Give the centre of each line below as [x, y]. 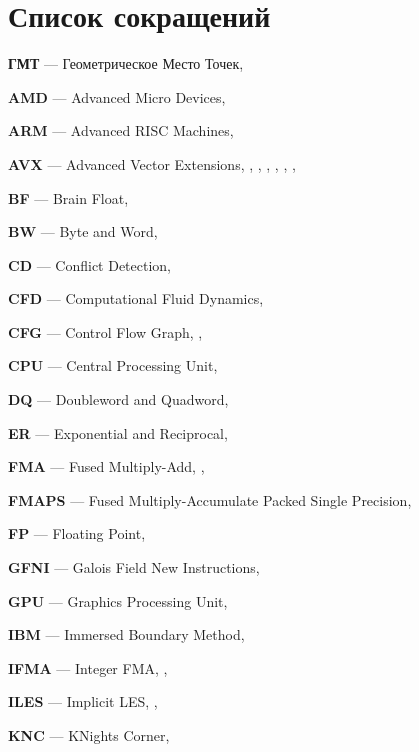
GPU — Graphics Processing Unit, [118, 600]
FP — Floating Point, [77, 533]
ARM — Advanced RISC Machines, [121, 130]
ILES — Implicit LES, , [83, 701]
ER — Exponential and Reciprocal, [118, 432]
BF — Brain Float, [68, 197]
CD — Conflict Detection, [90, 264]
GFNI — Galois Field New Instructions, [134, 567]
